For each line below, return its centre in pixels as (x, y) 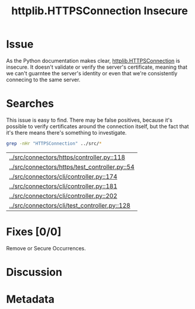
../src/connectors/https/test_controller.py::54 (72, 167)
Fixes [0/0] (34, 232)
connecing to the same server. (43, 79)
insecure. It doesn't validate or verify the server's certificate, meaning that (97, 67)
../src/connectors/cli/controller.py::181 (63, 186)
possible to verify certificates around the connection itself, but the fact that (97, 126)
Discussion (34, 272)
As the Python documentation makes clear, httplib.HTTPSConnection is (93, 60)
